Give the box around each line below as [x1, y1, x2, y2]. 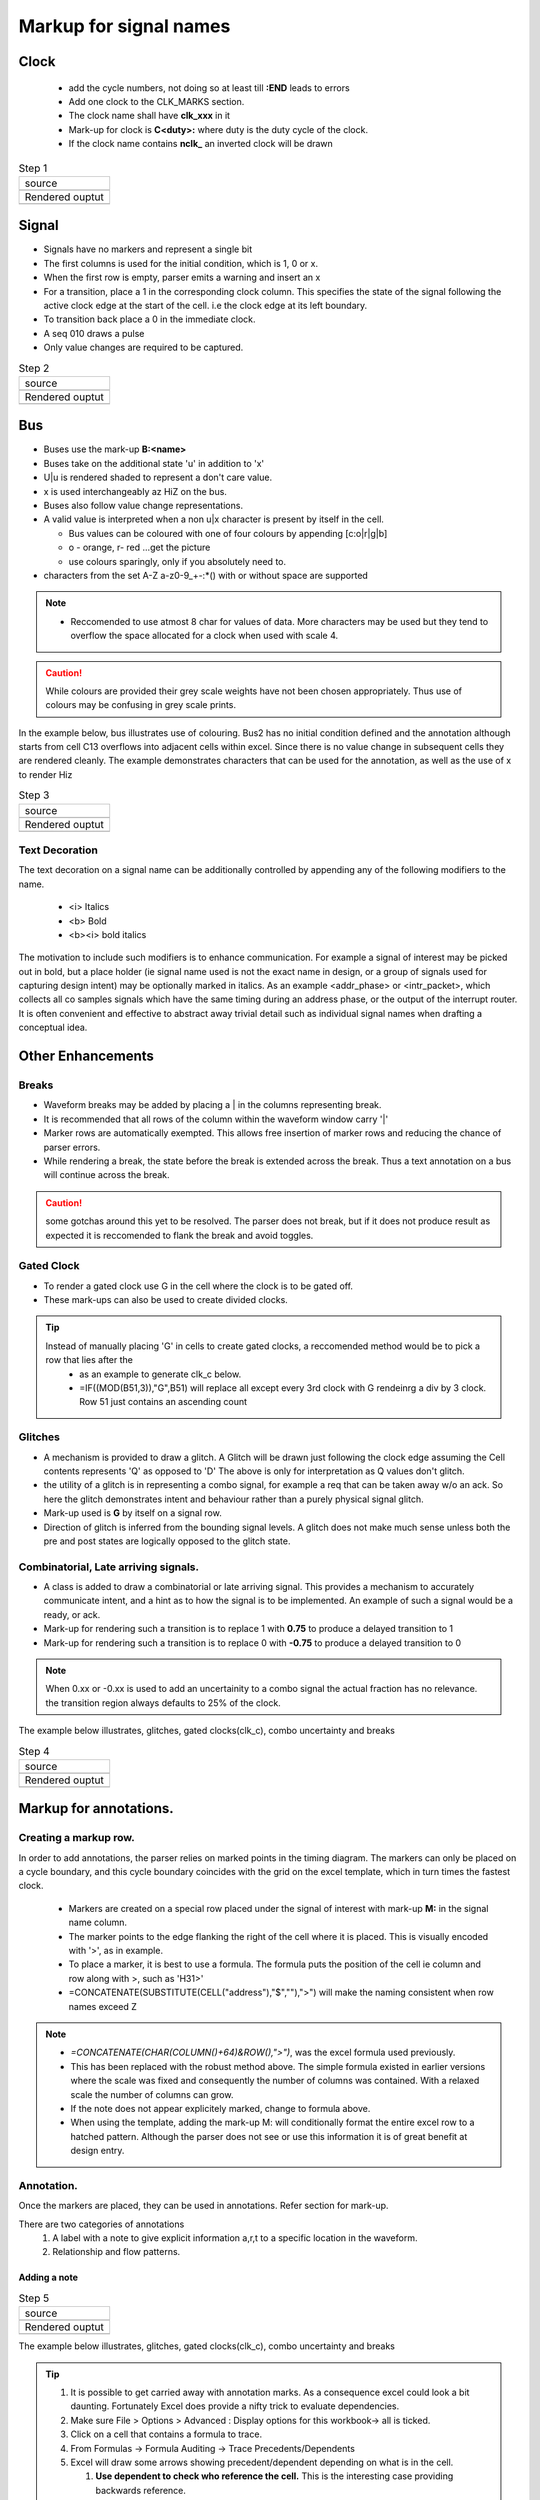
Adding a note [18, 2271, 79, 2284]
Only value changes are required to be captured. [43, 341, 244, 354]
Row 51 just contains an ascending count [79, 1396, 248, 1408]
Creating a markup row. [18, 1831, 135, 1845]
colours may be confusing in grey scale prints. [45, 699, 237, 711]
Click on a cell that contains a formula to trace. [70, 2428, 263, 2440]
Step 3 [18, 788, 50, 802]
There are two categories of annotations [18, 2218, 185, 2230]
